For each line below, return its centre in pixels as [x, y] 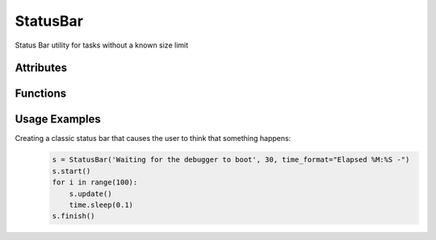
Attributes [41, 68]
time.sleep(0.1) [101, 205]
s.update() [90, 194]
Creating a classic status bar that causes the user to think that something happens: [153, 139]
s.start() [71, 171]
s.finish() [73, 216]
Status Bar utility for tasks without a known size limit [102, 45]
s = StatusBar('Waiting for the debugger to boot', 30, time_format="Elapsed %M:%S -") [231, 160]
